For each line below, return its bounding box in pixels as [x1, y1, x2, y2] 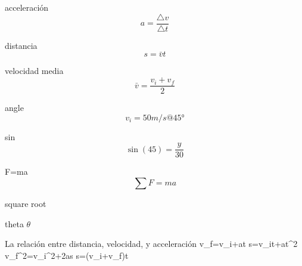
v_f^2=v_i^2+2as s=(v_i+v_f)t [5, 249, 129, 261]
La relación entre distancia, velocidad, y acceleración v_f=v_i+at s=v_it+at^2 [5, 237, 298, 250]
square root [5, 197, 46, 209]
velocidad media [5, 64, 64, 77]
